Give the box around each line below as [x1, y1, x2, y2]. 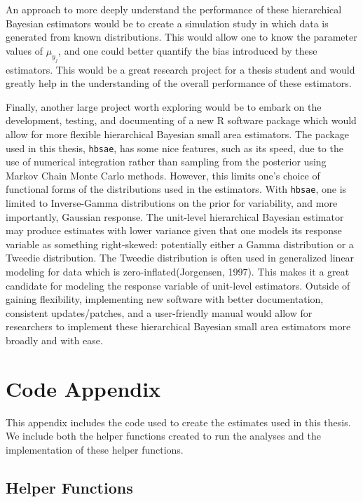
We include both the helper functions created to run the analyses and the [6, 428, 321, 443]
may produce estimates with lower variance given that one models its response [6, 223, 342, 238]
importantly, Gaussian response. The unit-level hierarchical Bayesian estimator [6, 209, 344, 224]
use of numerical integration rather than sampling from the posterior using [6, 154, 327, 169]
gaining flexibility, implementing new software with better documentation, [6, 292, 324, 306]
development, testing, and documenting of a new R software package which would [6, 113, 357, 128]
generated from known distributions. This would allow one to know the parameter [6, 29, 357, 44]
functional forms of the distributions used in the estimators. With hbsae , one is [6, 182, 347, 196]
